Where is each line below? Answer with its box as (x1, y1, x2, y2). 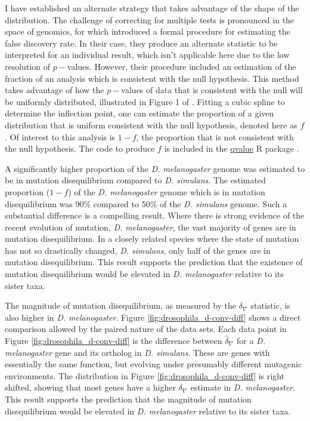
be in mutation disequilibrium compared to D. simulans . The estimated (5, 174, 266, 186)
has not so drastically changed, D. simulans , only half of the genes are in (5, 244, 271, 256)
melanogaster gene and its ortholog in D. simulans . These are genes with (5, 346, 270, 358)
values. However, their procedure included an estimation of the (67, 60, 296, 72)
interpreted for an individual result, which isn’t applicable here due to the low (5, 48, 290, 61)
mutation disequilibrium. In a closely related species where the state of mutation (5, 232, 299, 245)
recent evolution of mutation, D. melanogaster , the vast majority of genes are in (5, 220, 296, 233)
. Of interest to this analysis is (5, 130, 116, 143)
